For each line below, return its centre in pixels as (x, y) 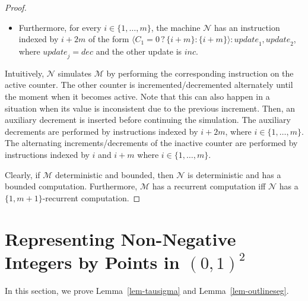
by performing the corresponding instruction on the (200, 73)
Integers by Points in (92, 262)
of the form (109, 39)
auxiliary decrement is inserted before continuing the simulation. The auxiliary (148, 120)
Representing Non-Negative (120, 238)
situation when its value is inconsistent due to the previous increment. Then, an (150, 108)
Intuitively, (25, 73)
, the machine (176, 27)
